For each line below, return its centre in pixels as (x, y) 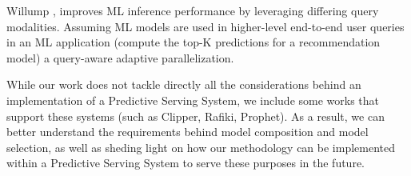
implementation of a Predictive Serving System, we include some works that (193, 100)
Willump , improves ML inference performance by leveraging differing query (193, 10)
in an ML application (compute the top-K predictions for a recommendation (194, 42)
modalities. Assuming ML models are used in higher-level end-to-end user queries (205, 26)
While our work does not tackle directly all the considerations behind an (184, 84)
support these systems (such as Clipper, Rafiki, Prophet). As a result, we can (196, 116)
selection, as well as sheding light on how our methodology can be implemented (201, 147)
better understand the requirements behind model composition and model (188, 132)
